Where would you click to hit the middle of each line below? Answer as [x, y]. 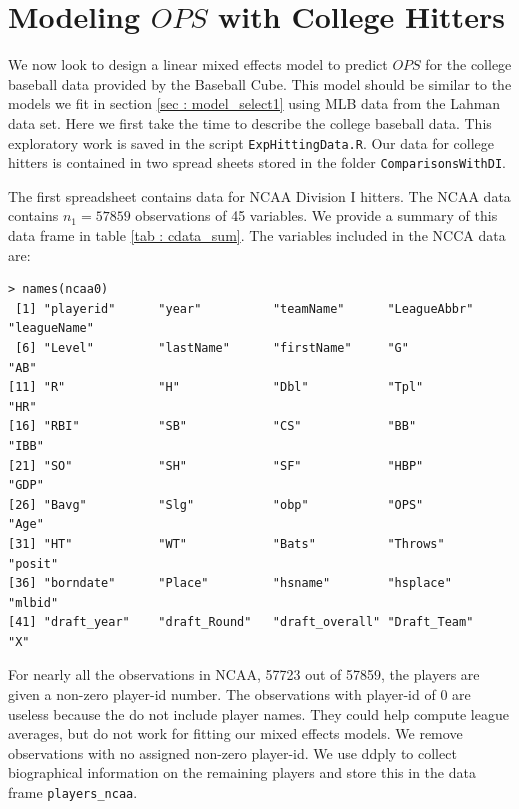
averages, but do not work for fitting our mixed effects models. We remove [235, 733]
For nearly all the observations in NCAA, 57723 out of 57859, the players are [244, 674]
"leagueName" [51, 328]
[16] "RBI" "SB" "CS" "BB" [212, 426]
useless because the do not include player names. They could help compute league [258, 713]
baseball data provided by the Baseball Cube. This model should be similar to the [260, 83]
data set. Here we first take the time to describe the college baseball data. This [250, 122]
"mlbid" [33, 602]
